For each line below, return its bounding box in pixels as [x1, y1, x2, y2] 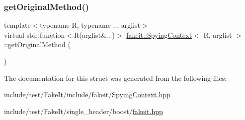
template [4, 20, 31, 30]
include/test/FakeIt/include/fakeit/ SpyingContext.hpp [4, 89, 170, 100]
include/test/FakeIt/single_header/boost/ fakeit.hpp [4, 106, 163, 116]
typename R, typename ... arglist [40, 20, 141, 30]
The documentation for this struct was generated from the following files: [4, 72, 227, 83]
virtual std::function [4, 29, 65, 40]
